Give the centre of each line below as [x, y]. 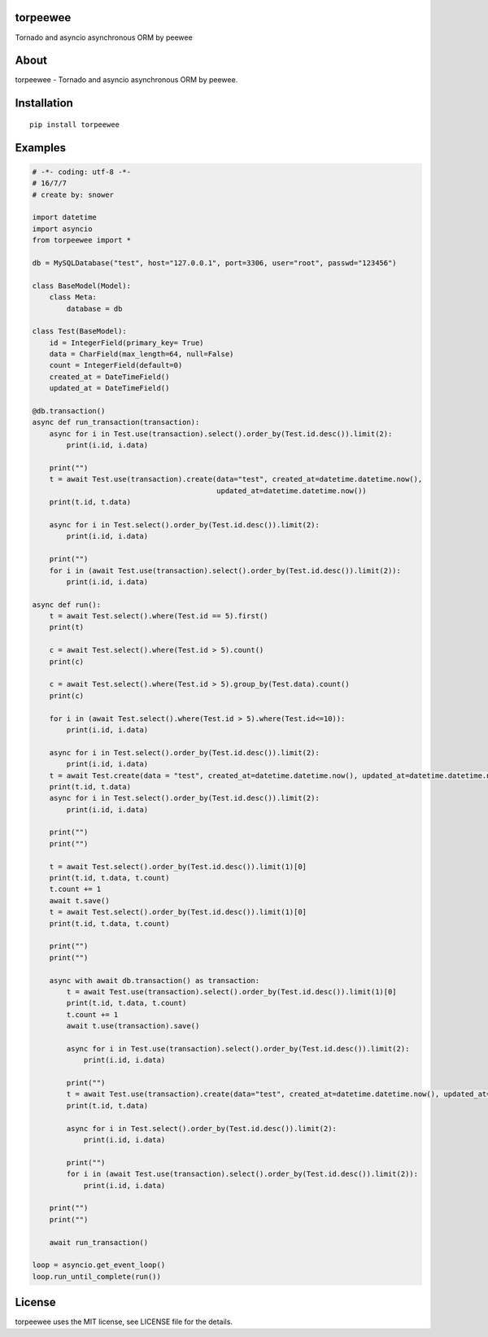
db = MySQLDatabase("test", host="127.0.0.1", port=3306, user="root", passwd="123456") [215, 263]
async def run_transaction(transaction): [116, 422]
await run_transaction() [99, 1242]
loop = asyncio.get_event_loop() [99, 1265]
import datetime [65, 217]
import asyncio [62, 229]
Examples [41, 148]
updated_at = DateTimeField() [109, 388]
